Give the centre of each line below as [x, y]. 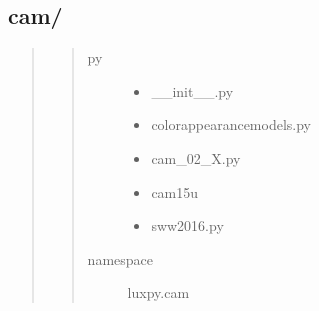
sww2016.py [187, 225]
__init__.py [192, 90]
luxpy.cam [158, 292]
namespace [120, 258]
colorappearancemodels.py [231, 124]
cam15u [175, 191]
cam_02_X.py [196, 157]
